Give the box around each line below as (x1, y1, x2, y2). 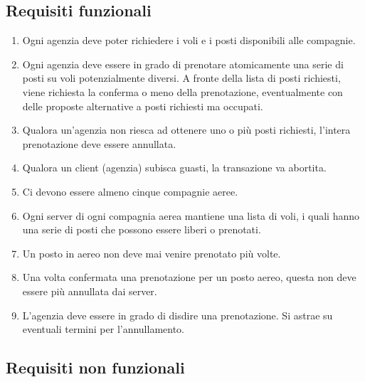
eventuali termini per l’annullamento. (22, 322, 185, 336)
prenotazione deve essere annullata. (22, 136, 176, 151)
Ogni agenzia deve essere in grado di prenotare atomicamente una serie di (22, 56, 344, 71)
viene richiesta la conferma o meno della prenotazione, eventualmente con (22, 84, 343, 99)
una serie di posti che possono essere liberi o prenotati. (22, 222, 261, 237)
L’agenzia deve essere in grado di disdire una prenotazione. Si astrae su (22, 307, 333, 322)
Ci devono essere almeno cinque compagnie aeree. (22, 184, 238, 198)
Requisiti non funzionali (6, 356, 185, 378)
